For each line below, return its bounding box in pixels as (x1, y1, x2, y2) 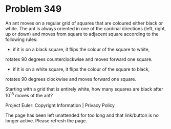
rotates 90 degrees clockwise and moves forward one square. (5, 76, 137, 82)
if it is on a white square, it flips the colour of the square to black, (12, 66, 150, 72)
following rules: (5, 36, 38, 42)
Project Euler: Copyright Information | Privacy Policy (5, 102, 115, 108)
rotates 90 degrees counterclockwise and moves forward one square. (5, 56, 153, 62)
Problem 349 (5, 3, 62, 15)
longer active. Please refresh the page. (5, 117, 88, 123)
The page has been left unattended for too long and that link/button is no (5, 112, 159, 118)
